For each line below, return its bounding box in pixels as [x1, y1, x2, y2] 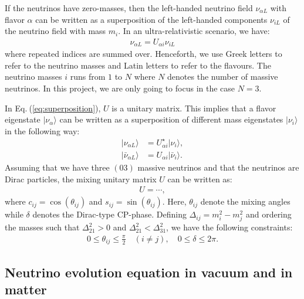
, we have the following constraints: [166, 221, 293, 233]
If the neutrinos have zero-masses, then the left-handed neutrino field [5, 2, 253, 13]
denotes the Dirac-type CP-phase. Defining [32, 208, 187, 220]
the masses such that [5, 221, 80, 233]
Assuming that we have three [5, 161, 110, 173]
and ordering [245, 208, 292, 220]
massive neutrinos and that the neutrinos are [137, 161, 299, 173]
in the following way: [5, 124, 80, 137]
